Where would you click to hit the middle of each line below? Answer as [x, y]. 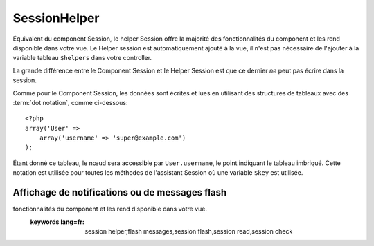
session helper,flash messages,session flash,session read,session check [189, 231]
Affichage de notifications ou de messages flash [120, 192]
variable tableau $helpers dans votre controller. [82, 58]
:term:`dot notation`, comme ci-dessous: [70, 102]
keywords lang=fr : [57, 222]
